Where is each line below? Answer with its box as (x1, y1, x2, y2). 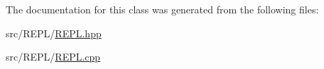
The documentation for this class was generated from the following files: (6, 2, 319, 16)
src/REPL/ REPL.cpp (6, 49, 101, 64)
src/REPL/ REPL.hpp (6, 25, 102, 40)
